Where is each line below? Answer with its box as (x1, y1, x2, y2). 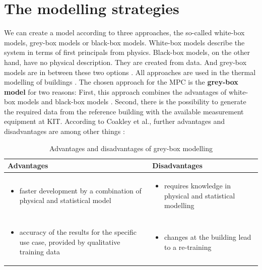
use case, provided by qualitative (19, 236, 120, 247)
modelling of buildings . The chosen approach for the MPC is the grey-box (4, 77, 238, 87)
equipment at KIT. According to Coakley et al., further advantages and (4, 116, 225, 126)
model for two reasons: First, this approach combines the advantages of (4, 86, 227, 97)
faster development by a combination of (19, 185, 142, 195)
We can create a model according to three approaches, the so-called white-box (4, 27, 245, 38)
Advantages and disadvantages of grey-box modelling (49, 143, 213, 153)
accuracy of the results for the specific (19, 227, 137, 237)
